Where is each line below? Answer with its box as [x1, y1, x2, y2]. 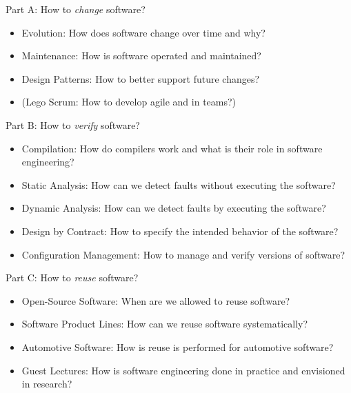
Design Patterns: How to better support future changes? [21, 71, 260, 85]
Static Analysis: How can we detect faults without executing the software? [21, 177, 336, 192]
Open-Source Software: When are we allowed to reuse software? [21, 293, 290, 308]
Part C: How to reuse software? [6, 270, 139, 285]
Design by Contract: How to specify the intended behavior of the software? [21, 223, 339, 238]
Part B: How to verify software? [6, 117, 140, 132]
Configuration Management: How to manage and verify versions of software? [21, 247, 345, 261]
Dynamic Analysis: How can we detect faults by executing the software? [21, 201, 326, 215]
